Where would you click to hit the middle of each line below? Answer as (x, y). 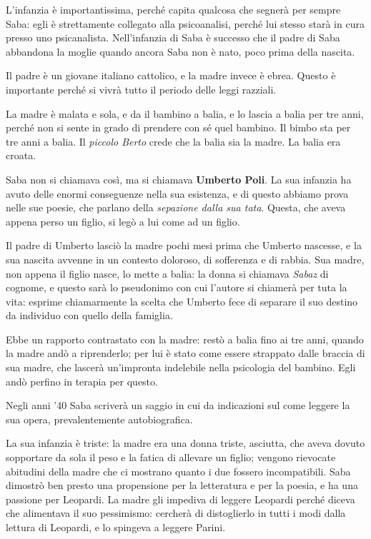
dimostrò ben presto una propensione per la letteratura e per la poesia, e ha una (182, 485)
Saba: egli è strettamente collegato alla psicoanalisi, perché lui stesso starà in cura (185, 23)
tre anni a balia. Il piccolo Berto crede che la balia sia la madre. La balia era (173, 141)
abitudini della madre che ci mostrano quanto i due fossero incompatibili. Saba (178, 471)
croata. (21, 155)
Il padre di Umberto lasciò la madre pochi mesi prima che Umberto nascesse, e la (184, 245)
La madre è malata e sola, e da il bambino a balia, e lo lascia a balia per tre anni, (185, 113)
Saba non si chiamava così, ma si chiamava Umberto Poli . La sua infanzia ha (179, 179)
